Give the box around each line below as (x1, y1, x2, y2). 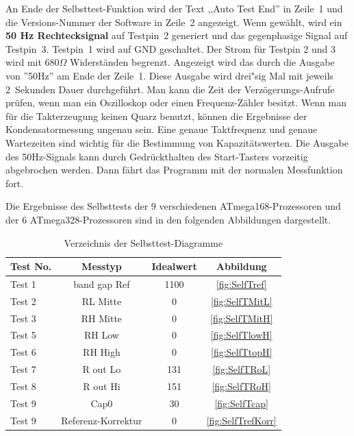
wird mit (5, 55, 42, 69)
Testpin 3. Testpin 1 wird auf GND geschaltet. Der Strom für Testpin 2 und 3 (5, 41, 336, 56)
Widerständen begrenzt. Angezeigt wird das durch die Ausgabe (70, 55, 335, 69)
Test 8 (10, 379, 36, 393)
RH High (83, 345, 121, 359)
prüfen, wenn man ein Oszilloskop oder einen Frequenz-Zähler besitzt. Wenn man (5, 95, 346, 110)
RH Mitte (81, 311, 123, 325)
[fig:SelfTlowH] (210, 328, 273, 342)
